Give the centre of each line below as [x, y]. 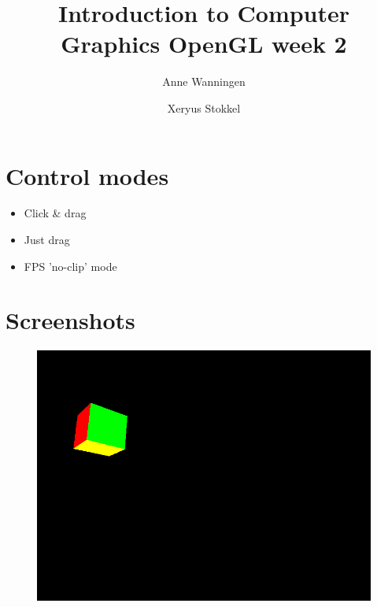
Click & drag [55, 213]
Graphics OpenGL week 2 [204, 44]
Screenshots [70, 320]
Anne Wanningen [204, 81]
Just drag [47, 240]
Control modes [87, 175]
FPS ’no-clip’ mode [70, 266]
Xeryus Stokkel [204, 107]
